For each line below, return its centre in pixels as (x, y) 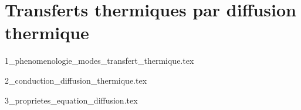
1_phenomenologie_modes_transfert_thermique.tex (99, 61)
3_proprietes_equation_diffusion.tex (71, 100)
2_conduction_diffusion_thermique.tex (76, 80)
